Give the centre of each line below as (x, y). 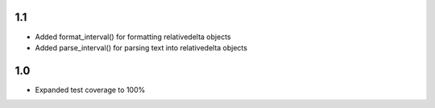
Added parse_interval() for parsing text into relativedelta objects (141, 47)
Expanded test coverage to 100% (90, 90)
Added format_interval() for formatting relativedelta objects (133, 37)
